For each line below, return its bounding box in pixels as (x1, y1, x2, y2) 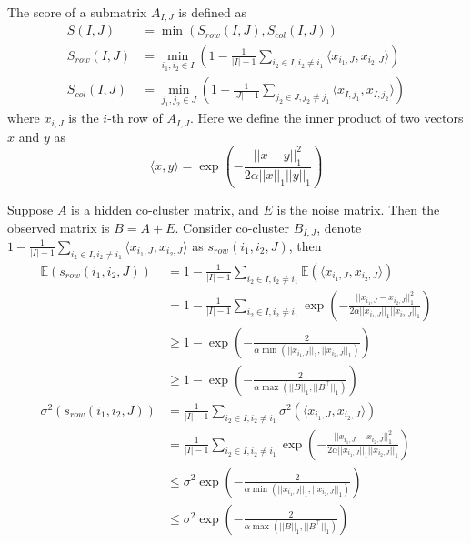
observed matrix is (7, 217, 110, 236)
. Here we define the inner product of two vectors (189, 108, 464, 127)
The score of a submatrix (7, 3, 147, 21)
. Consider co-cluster (175, 217, 289, 236)
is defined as (178, 3, 247, 21)
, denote (316, 217, 362, 236)
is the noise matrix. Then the (276, 199, 440, 218)
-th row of (107, 108, 163, 127)
